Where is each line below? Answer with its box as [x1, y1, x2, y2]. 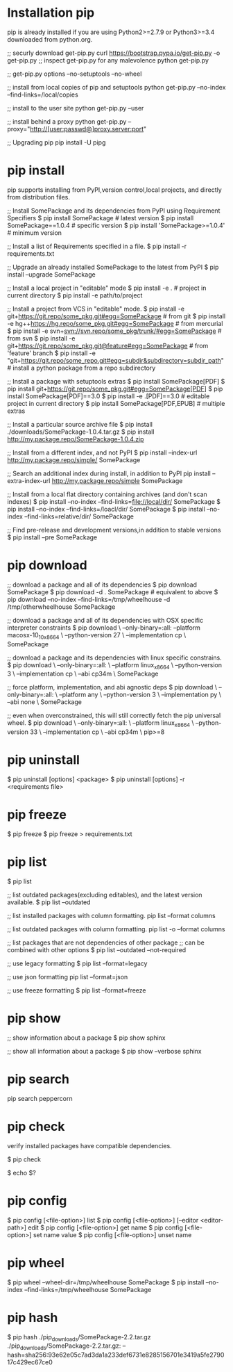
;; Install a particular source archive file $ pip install [7, 420, 153, 428]
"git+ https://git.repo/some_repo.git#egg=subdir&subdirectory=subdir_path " [7, 356, 224, 364]
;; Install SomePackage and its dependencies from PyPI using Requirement [7, 206, 221, 215]
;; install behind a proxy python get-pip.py [7, 117, 127, 126]
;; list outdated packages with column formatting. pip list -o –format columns [7, 925, 225, 933]
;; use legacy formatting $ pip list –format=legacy [7, 959, 148, 967]
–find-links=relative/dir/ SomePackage [24, 512, 134, 521]
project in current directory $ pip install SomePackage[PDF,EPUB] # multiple [7, 399, 225, 407]
